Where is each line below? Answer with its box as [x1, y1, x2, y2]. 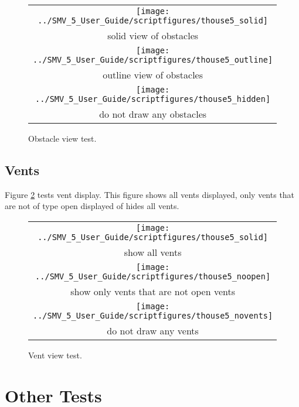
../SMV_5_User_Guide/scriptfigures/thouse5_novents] [33, 310, 273, 320]
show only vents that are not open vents [70, 284, 235, 298]
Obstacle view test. [28, 132, 97, 144]
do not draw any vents [107, 323, 199, 337]
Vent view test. [28, 348, 82, 361]
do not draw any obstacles [99, 107, 207, 121]
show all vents [124, 245, 182, 259]
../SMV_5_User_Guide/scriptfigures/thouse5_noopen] [35, 271, 271, 281]
